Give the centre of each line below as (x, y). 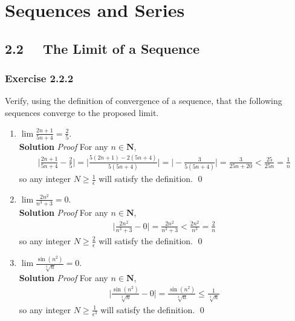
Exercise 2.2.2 (39, 78)
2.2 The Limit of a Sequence (102, 48)
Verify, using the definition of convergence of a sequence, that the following (144, 101)
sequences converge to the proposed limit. (82, 112)
